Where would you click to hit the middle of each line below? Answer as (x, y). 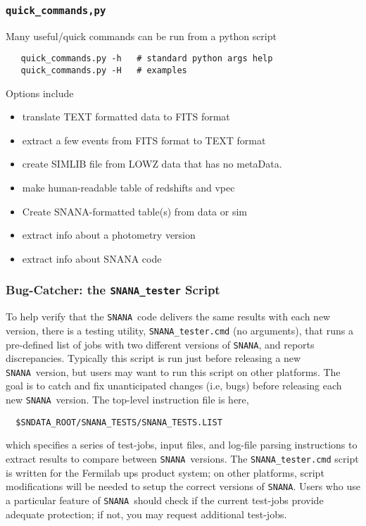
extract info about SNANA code (92, 258)
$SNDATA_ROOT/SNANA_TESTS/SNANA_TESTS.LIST (119, 422)
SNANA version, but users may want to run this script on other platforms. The (173, 371)
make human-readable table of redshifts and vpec (128, 188)
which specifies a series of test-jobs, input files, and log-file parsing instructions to (182, 445)
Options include (40, 93)
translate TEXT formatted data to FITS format (126, 117)
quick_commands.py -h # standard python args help (147, 59)
